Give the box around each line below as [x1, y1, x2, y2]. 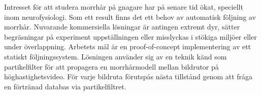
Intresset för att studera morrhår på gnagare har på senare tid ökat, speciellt [4, 2, 243, 12]
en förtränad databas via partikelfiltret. [4, 81, 126, 91]
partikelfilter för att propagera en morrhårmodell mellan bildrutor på [4, 61, 219, 72]
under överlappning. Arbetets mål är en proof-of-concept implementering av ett [4, 41, 251, 52]
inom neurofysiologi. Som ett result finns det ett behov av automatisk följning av [4, 11, 256, 22]
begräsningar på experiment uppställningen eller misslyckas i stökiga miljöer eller [4, 31, 257, 42]
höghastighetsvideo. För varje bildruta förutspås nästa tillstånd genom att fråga [4, 71, 253, 82]
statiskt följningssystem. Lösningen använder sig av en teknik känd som [4, 51, 227, 61]
